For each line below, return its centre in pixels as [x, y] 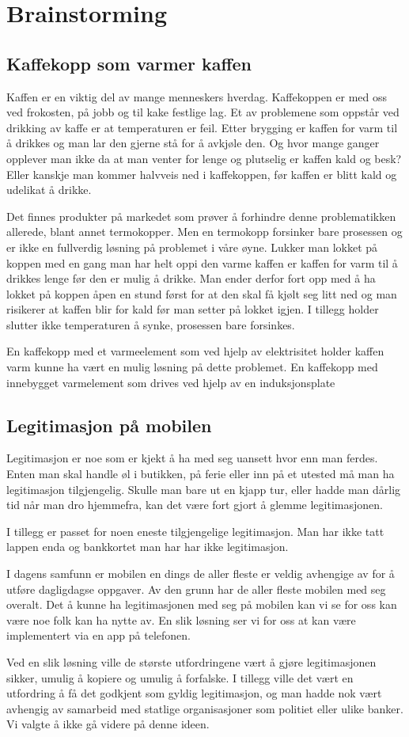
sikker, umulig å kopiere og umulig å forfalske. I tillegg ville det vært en [180, 677]
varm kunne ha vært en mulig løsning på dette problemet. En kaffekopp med [192, 367]
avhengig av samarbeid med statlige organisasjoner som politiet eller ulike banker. [205, 708]
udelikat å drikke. [49, 190]
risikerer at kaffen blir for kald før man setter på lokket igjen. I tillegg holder [193, 309]
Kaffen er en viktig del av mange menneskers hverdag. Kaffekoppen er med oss [197, 96]
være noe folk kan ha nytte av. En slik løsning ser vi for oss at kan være [181, 619]
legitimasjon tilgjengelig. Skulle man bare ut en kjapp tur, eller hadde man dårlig [204, 489]
